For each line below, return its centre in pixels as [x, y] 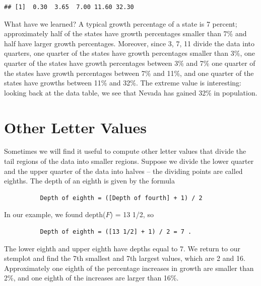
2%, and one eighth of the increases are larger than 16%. [91, 278]
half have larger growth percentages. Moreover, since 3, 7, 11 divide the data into [129, 43]
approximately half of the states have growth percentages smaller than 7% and [125, 33]
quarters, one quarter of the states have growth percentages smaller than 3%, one [130, 53]
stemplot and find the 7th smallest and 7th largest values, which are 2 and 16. [125, 258]
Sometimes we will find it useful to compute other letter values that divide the [125, 151]
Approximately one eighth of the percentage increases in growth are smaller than [129, 268]
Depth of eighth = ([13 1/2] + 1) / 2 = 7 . [116, 232]
